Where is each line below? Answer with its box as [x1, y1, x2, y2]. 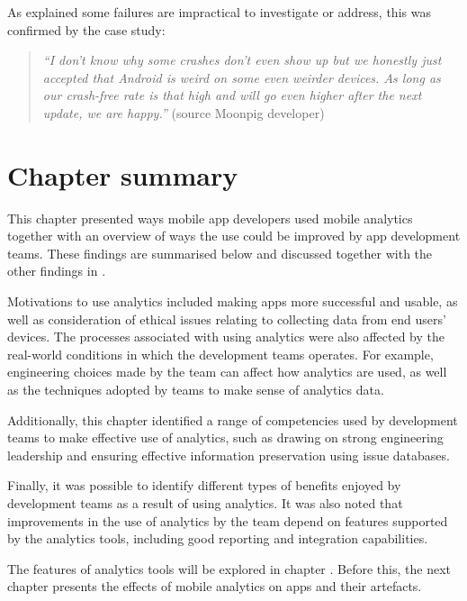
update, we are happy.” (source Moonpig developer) [42, 103, 325, 122]
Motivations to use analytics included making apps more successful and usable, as [7, 292, 458, 311]
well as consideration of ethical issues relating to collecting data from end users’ [7, 309, 446, 328]
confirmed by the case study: [7, 20, 166, 39]
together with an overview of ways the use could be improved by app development [7, 226, 461, 245]
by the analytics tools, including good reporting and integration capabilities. [7, 529, 428, 548]
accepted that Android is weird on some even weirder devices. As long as [42, 68, 441, 87]
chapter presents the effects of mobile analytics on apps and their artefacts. [7, 577, 422, 596]
